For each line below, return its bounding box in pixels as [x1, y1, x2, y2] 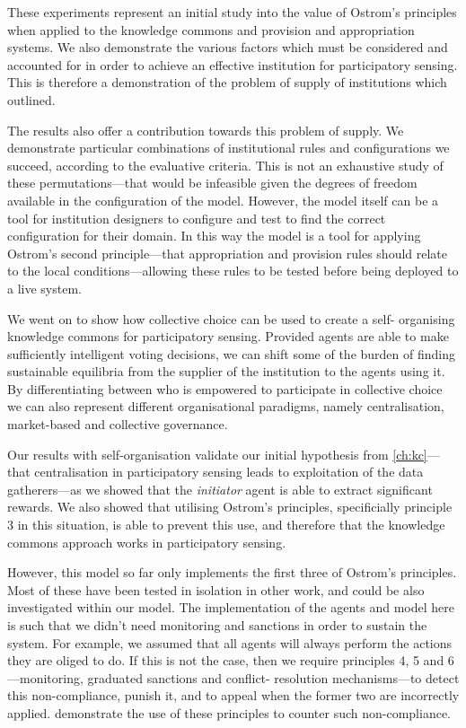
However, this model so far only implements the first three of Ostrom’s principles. [7, 563, 457, 582]
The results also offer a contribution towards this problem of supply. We [7, 120, 404, 139]
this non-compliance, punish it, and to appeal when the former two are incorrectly [7, 686, 460, 705]
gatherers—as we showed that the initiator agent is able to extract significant [7, 479, 433, 498]
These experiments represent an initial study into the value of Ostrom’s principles [7, 3, 457, 21]
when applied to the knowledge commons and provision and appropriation [7, 20, 415, 39]
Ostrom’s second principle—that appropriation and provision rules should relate [7, 243, 448, 262]
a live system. [7, 278, 82, 297]
